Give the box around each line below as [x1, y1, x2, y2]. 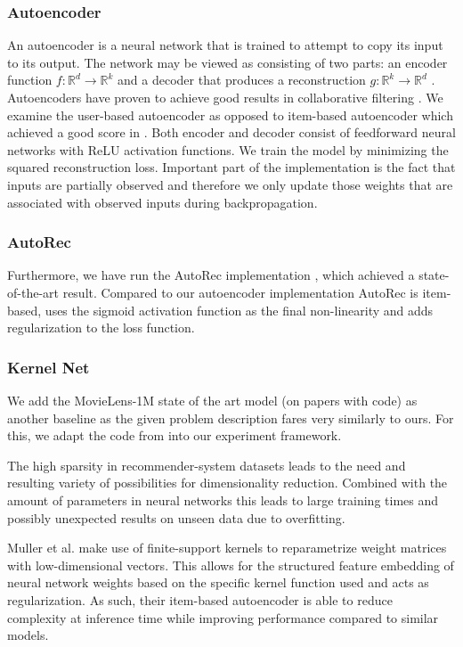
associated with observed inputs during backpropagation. [7, 192, 318, 211]
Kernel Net [7, 356, 90, 378]
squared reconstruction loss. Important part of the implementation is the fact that [7, 158, 456, 176]
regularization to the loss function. [7, 318, 195, 337]
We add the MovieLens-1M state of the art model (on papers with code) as [7, 390, 418, 409]
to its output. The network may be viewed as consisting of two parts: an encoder [7, 53, 448, 71]
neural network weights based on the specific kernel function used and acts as [7, 573, 429, 592]
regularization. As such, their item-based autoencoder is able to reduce [7, 590, 393, 609]
